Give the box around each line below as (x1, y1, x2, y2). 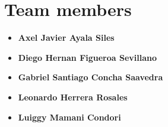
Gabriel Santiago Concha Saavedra (18, 71, 163, 83)
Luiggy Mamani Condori (18, 110, 121, 123)
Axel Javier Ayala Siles (18, 31, 115, 44)
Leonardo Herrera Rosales (18, 90, 128, 103)
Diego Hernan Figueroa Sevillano (18, 51, 157, 63)
